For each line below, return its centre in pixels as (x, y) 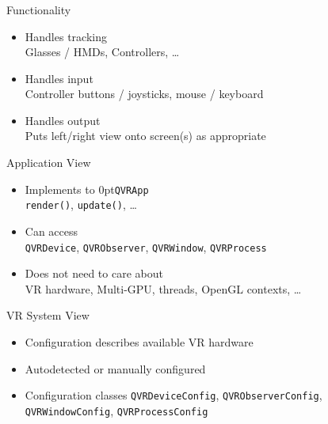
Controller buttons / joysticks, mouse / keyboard (144, 94)
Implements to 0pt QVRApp (87, 189)
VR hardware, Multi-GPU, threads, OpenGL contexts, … (163, 288)
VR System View (48, 315)
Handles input (59, 78)
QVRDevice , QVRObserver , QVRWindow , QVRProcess (146, 246)
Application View (49, 163)
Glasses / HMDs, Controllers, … (102, 52)
